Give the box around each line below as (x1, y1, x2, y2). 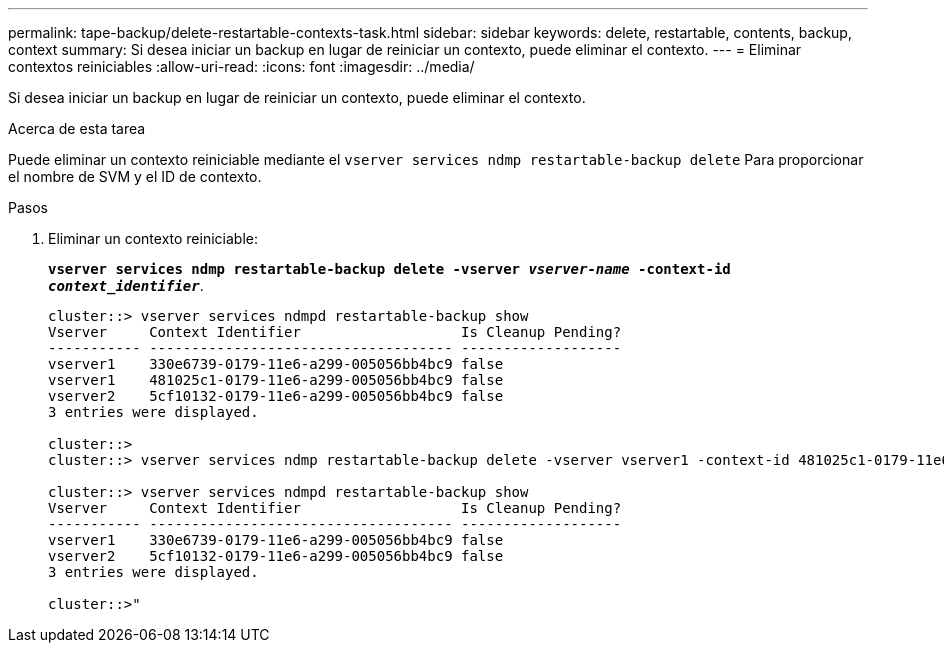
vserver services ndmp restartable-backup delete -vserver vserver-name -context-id (48, 261, 731, 277)
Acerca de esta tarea (8, 120, 146, 137)
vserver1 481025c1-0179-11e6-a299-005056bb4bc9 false (48, 372, 504, 388)
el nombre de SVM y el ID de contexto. (8, 168, 262, 185)
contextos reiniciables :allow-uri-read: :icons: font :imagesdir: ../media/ (8, 58, 475, 75)
